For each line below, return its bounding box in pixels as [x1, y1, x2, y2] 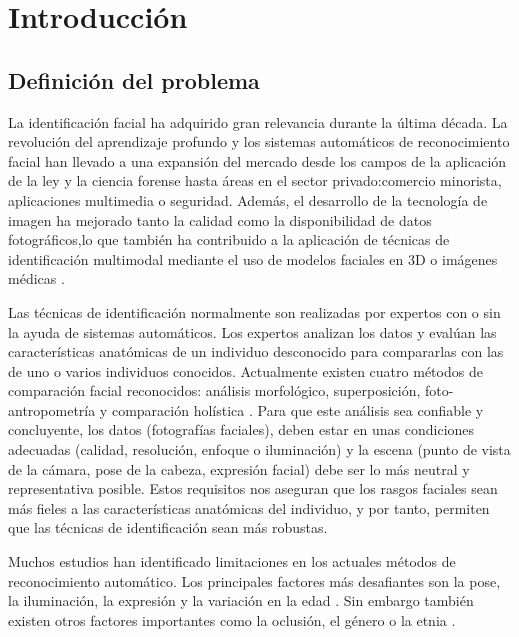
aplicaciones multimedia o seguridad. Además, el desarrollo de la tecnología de [8, 189, 488, 210]
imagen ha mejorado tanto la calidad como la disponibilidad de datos [8, 209, 432, 230]
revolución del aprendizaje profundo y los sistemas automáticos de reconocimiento [8, 131, 510, 152]
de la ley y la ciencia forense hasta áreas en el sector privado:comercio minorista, [8, 170, 502, 191]
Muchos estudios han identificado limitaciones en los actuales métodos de [8, 551, 456, 572]
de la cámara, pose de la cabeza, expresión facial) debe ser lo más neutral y [8, 458, 470, 479]
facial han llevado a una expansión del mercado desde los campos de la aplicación [8, 150, 507, 171]
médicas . [8, 268, 65, 289]
